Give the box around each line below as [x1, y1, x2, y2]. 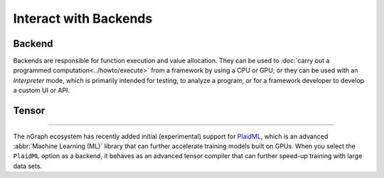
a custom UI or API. [13, 86, 70, 95]
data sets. [13, 162, 43, 170]
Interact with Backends [13, 11, 153, 26]
